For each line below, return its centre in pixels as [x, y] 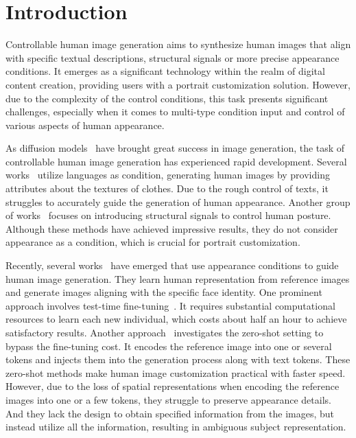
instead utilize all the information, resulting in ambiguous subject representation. [176, 427]
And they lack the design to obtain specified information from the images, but [170, 413]
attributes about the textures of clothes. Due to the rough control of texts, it [167, 188]
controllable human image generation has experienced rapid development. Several [176, 161]
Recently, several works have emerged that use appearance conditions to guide [172, 265]
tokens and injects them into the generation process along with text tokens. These [178, 359]
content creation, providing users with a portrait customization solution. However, [178, 84]
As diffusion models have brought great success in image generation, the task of [175, 148]
